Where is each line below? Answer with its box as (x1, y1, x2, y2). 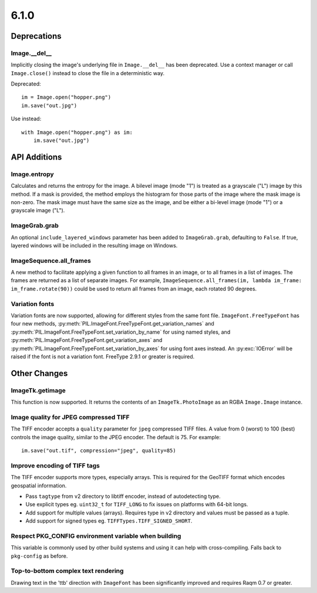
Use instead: (11, 115, 42, 123)
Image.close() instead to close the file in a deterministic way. (11, 69, 164, 76)
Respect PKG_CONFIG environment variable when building (11, 531, 181, 540)
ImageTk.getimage (11, 386, 66, 394)
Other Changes (11, 368, 68, 378)
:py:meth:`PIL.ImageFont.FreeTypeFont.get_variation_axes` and (11, 337, 163, 344)
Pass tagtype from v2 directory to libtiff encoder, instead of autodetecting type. (25, 493, 221, 500)
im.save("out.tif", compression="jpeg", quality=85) (21, 448, 176, 454)
